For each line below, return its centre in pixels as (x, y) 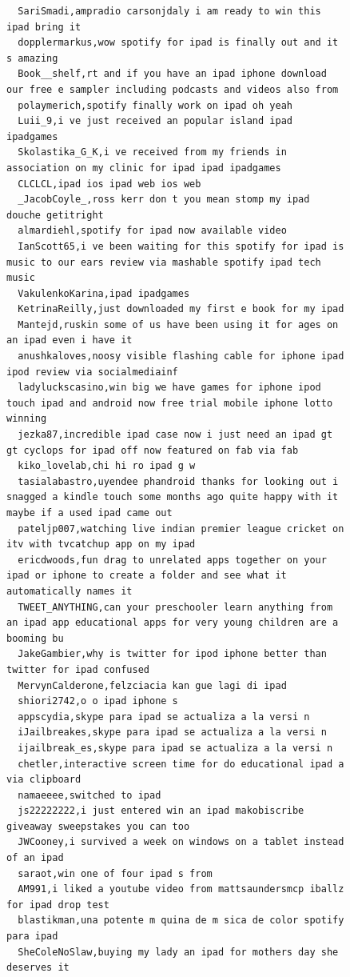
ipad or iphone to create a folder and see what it (147, 576)
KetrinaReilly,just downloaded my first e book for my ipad (181, 309)
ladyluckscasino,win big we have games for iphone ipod (169, 388)
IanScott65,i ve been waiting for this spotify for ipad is (181, 246)
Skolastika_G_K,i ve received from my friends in (152, 152)
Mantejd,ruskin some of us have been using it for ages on (178, 324)
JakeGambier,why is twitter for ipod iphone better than (172, 654)
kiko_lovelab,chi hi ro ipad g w (107, 466)
